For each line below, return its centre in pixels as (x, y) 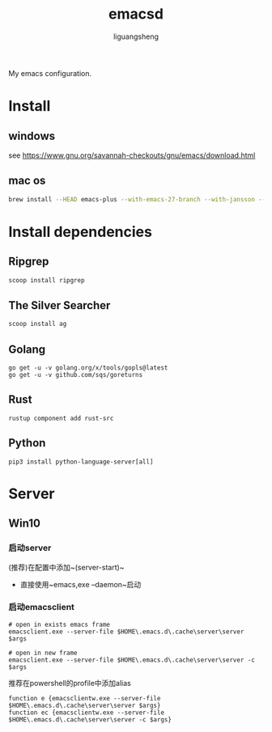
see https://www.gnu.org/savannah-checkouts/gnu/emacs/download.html (132, 155)
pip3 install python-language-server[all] (81, 462)
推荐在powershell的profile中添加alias (70, 683)
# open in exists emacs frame (59, 624)
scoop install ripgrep (47, 280)
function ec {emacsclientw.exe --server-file (86, 713)
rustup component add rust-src (61, 418)
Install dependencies (80, 232)
